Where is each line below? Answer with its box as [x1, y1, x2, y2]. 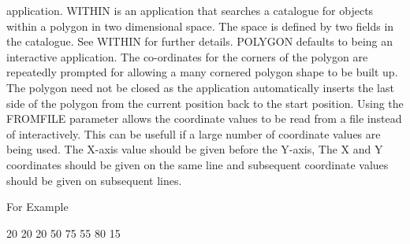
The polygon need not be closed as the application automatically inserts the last [6, 79, 394, 95]
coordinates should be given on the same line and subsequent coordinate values [6, 156, 389, 172]
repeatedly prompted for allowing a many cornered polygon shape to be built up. [6, 64, 398, 80]
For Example [6, 198, 69, 215]
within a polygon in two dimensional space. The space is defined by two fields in [6, 17, 394, 34]
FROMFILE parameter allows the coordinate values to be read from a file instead [6, 110, 402, 127]
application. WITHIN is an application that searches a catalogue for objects [6, 2, 374, 18]
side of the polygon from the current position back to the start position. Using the [6, 94, 404, 111]
